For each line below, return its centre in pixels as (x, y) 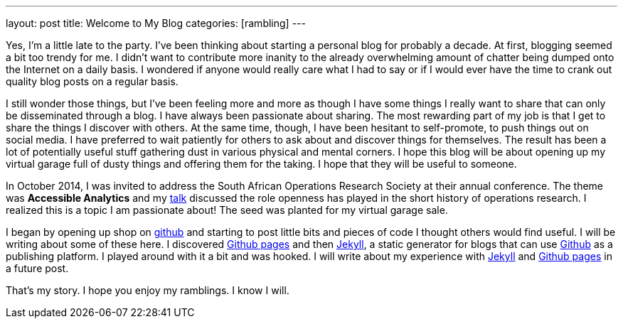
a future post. (37, 268)
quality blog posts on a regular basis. (92, 81)
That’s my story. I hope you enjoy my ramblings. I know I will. (148, 290)
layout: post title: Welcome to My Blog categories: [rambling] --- (156, 23)
